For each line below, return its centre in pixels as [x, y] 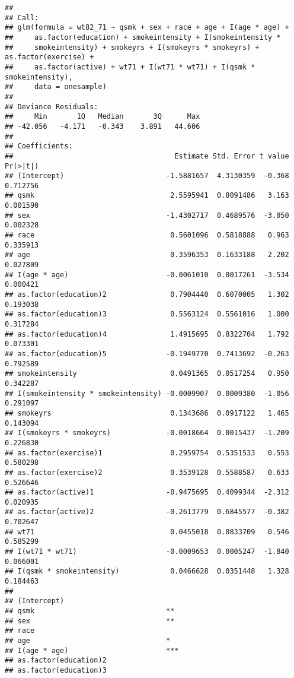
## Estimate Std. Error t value [147, 156]
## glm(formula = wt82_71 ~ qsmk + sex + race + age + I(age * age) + [147, 28]
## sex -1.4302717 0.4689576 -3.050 [147, 215]
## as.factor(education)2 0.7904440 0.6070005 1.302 [147, 295]
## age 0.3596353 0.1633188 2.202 [147, 255]
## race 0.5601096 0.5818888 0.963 [147, 235]
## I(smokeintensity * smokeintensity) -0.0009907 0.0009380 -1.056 [147, 393]
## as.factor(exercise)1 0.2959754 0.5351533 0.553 [147, 453]
